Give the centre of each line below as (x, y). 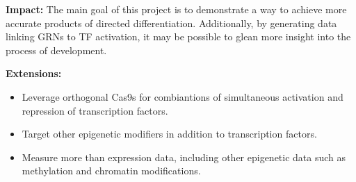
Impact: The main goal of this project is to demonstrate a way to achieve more (176, 9)
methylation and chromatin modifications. (111, 171)
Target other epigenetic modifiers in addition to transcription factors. (169, 134)
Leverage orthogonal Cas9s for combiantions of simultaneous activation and (183, 96)
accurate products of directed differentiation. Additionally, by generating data (171, 23)
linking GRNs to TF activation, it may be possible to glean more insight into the (178, 36)
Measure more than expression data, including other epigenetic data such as (184, 157)
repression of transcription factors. (95, 110)
